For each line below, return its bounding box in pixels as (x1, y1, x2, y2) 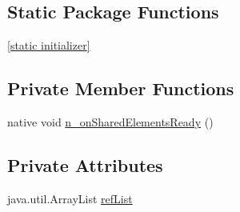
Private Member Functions (7, 76, 234, 101)
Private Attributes (7, 152, 163, 177)
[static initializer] (7, 37, 90, 54)
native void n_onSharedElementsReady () (7, 114, 214, 130)
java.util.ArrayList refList (7, 190, 133, 206)
